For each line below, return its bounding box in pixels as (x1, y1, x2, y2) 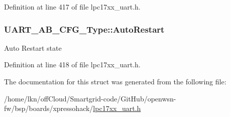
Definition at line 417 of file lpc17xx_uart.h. (4, 2, 141, 12)
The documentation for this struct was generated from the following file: (4, 76, 226, 86)
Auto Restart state (4, 42, 62, 53)
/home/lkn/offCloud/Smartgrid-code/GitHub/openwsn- (4, 93, 176, 103)
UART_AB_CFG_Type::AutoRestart (4, 23, 165, 35)
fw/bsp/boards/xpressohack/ (4, 103, 93, 113)
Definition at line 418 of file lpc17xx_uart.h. (4, 59, 141, 70)
